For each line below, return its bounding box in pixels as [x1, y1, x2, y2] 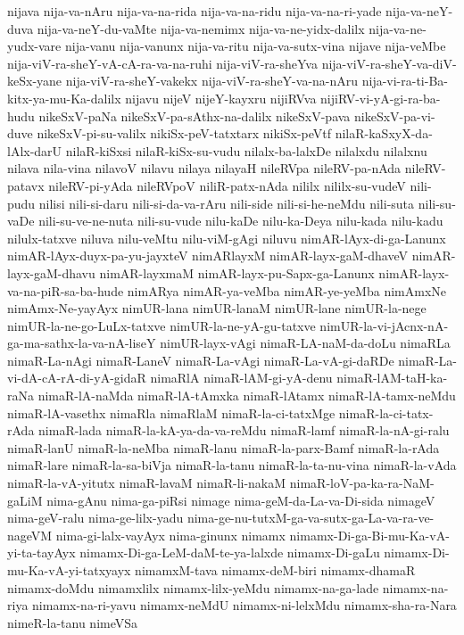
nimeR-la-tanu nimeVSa [7, 613, 138, 631]
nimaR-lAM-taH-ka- [336, 368, 448, 387]
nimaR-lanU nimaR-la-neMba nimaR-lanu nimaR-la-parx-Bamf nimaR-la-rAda [7, 438, 440, 457]
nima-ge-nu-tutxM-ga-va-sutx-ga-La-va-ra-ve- [186, 508, 435, 527]
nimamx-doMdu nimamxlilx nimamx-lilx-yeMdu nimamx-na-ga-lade [7, 578, 379, 597]
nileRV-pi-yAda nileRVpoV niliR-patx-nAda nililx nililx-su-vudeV [48, 176, 406, 194]
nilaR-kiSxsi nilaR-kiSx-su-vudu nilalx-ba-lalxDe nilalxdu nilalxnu [65, 141, 427, 160]
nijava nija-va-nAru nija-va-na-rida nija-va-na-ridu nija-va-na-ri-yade [7, 2, 382, 20]
